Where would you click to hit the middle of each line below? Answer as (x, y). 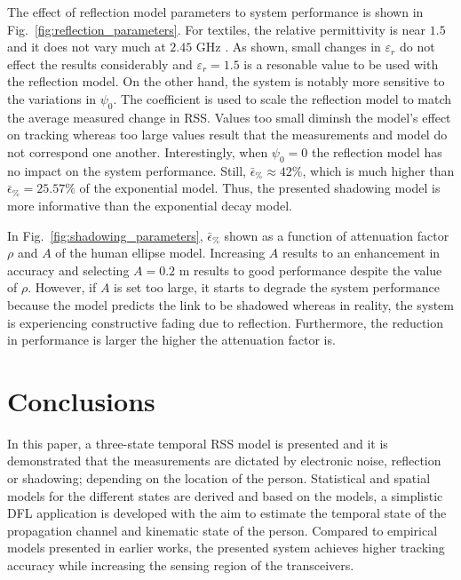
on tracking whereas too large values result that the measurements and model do (227, 135)
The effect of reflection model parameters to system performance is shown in (215, 12)
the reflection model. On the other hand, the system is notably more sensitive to (226, 81)
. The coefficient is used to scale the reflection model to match (282, 98)
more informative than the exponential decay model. (150, 205)
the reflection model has (377, 151)
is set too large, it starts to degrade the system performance (277, 287)
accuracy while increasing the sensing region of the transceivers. (181, 564)
